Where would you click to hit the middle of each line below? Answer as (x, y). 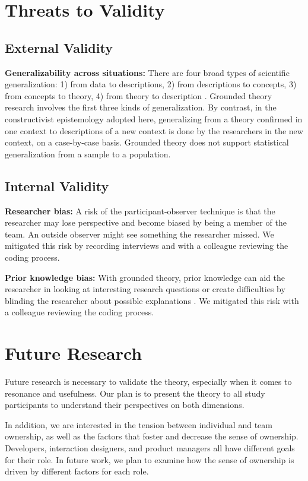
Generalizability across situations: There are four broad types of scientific (147, 72)
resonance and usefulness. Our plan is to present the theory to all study (135, 393)
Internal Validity (57, 186)
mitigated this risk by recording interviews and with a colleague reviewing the (147, 246)
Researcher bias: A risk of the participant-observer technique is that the (140, 211)
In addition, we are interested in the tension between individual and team (139, 424)
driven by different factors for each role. (77, 471)
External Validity (59, 47)
